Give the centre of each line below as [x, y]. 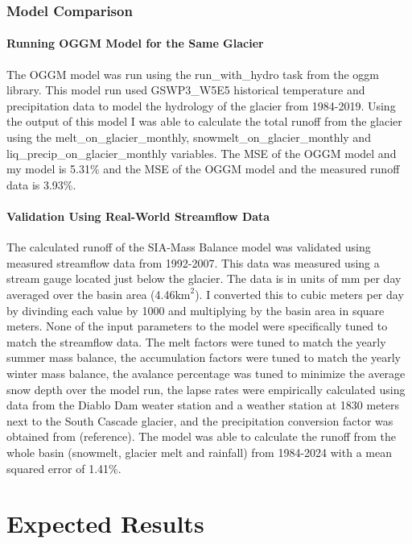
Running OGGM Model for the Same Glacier [135, 43]
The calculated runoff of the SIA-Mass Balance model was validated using [189, 247]
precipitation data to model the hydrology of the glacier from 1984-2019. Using [201, 105]
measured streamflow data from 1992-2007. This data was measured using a [193, 262]
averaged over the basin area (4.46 [91, 294]
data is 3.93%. [41, 184]
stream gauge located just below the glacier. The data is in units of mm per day [204, 278]
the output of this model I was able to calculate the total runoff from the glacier [204, 121]
